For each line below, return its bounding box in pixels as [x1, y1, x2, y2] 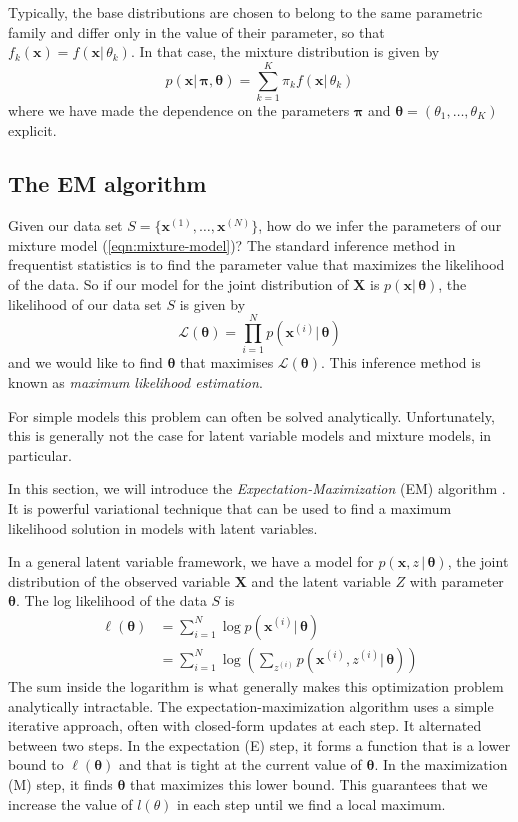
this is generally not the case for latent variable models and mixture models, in [8, 425, 492, 446]
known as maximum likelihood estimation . [8, 371, 263, 392]
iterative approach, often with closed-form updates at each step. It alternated [8, 715, 482, 736]
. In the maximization [374, 754, 508, 775]
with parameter [409, 570, 504, 591]
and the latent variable [251, 570, 391, 591]
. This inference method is [321, 352, 481, 373]
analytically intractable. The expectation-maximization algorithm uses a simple [8, 695, 494, 716]
